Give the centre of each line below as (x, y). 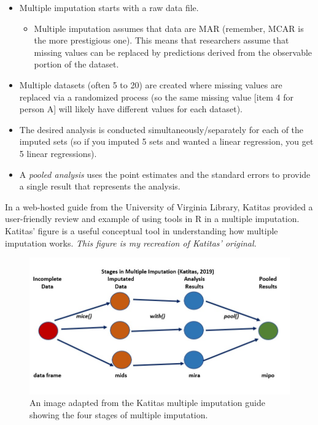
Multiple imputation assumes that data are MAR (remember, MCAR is (169, 28)
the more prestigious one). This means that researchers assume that (161, 40)
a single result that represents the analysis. (100, 186)
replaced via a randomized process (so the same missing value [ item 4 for (157, 97)
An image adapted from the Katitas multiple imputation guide (147, 403)
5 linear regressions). (58, 153)
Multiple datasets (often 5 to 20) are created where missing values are (151, 84)
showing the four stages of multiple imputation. (119, 414)
